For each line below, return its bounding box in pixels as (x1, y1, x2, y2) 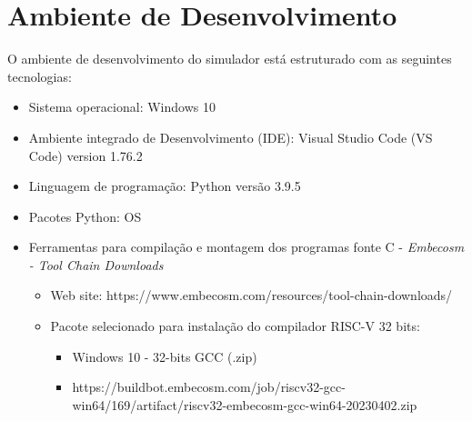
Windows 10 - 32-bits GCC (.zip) (72, 346, 257, 366)
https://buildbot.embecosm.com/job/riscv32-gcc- (72, 377, 346, 396)
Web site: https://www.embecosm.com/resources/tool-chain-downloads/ (50, 286, 453, 305)
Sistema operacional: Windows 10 (28, 97, 216, 116)
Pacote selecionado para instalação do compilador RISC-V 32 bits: (50, 316, 420, 336)
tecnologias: (7, 66, 72, 85)
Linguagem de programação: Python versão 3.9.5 (28, 176, 301, 195)
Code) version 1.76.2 (28, 145, 143, 165)
